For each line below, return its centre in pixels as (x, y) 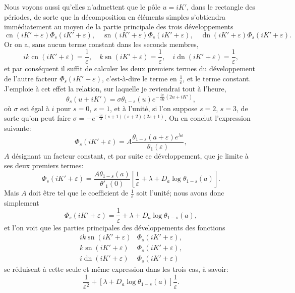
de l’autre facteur (31, 79)
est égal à (35, 108)
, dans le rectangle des (221, 7)
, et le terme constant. (217, 79)
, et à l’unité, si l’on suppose (154, 108)
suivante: (18, 128)
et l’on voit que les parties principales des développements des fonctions (115, 227)
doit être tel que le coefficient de (79, 193)
